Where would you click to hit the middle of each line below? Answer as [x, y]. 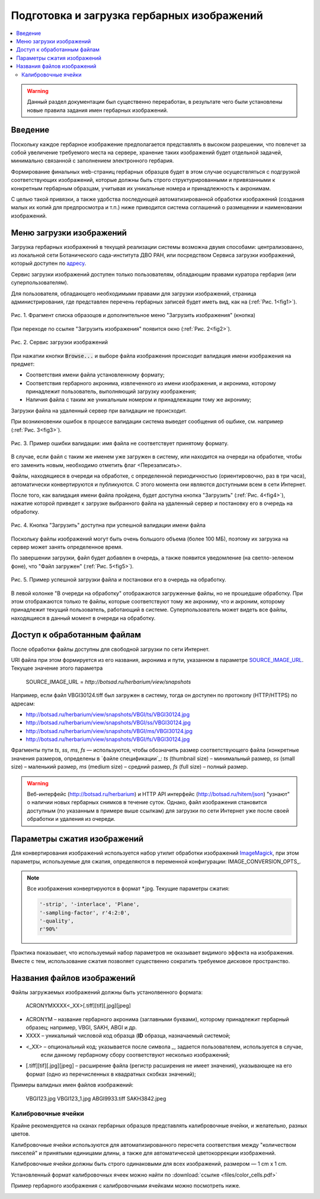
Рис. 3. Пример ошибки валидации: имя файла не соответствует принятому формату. [120, 443]
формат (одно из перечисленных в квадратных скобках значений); [111, 1074]
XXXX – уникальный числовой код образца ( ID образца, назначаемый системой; [128, 1036]
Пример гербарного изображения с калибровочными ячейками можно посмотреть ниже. [126, 1186]
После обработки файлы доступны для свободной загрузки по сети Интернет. [110, 649]
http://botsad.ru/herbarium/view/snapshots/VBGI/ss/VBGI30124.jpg [108, 722]
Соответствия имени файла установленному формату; [95, 375]
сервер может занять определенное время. [67, 547]
